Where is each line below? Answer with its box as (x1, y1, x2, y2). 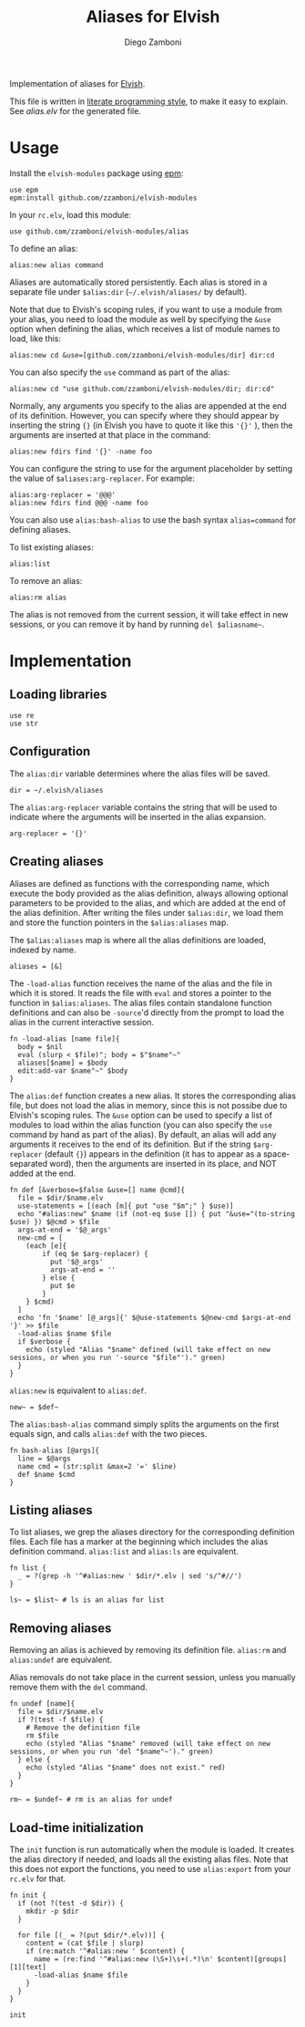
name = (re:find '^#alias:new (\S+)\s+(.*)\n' (33, 1954, 214, 1963)
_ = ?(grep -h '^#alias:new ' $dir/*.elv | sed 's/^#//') (17, 1572, 243, 1581)
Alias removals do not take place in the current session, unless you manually (9, 1672, 296, 1683)
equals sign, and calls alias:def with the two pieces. (9, 1428, 208, 1439)
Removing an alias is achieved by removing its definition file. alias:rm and (9, 1645, 287, 1656)
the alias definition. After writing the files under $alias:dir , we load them (9, 907, 284, 918)
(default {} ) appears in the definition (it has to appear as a (44, 1148, 262, 1159)
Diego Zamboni (124, 36, 182, 47)
